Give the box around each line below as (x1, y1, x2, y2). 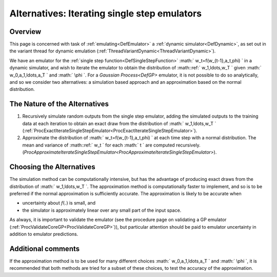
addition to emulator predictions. (9, 231, 78, 237)
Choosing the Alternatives (9, 162, 95, 172)
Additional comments (9, 244, 80, 253)
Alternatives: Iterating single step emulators (9, 8, 202, 19)
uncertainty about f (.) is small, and (22, 200, 96, 206)
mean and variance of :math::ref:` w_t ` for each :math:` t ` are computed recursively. (22, 142, 201, 148)
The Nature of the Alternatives (9, 100, 109, 108)
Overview (9, 27, 42, 36)
